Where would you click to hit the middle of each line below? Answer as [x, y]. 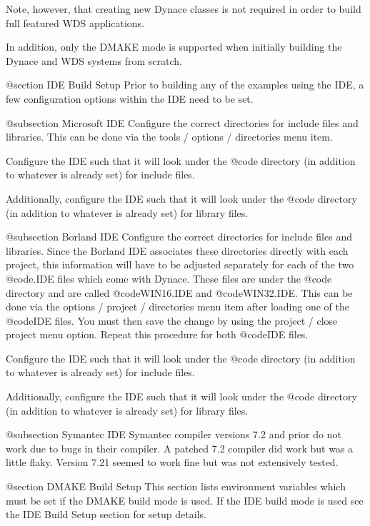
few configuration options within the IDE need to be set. [130, 98]
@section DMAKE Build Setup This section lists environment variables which [176, 486]
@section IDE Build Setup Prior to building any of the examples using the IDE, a [185, 85]
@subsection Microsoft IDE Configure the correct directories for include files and [182, 122]
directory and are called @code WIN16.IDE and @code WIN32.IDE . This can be [179, 292]
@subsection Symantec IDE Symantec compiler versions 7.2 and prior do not [174, 434]
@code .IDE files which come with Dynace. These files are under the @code [169, 278]
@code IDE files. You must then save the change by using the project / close [172, 320]
